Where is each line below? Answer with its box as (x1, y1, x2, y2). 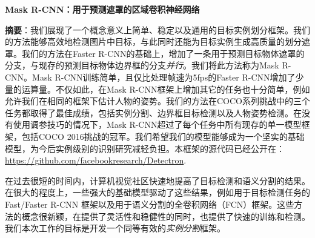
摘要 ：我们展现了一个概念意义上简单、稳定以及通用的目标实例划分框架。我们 (5, 23, 310, 36)
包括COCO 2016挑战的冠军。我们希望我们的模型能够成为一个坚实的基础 (21, 130, 305, 142)
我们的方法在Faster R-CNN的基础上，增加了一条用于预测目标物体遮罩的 (21, 47, 305, 59)
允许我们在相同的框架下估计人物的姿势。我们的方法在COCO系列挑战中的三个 (5, 94, 310, 107)
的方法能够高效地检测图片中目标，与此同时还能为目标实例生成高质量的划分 (5, 35, 302, 48)
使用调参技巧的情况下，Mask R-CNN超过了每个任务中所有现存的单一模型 (13, 118, 302, 131)
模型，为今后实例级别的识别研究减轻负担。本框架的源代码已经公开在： (5, 142, 285, 154)
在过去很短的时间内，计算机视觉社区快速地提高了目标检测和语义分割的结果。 (5, 174, 310, 187)
